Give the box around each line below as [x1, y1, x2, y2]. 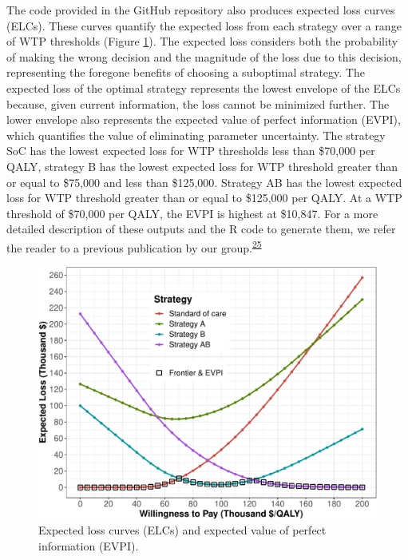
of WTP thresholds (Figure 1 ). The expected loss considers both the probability [6, 33, 398, 50]
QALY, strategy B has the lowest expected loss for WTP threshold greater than [6, 157, 398, 174]
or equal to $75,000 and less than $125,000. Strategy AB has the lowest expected [6, 173, 402, 190]
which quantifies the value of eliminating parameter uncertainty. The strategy [6, 126, 386, 143]
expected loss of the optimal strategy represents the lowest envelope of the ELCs [6, 79, 401, 96]
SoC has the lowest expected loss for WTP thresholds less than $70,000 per [6, 142, 375, 159]
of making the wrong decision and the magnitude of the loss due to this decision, [6, 48, 402, 65]
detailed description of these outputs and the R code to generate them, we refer [6, 220, 396, 237]
